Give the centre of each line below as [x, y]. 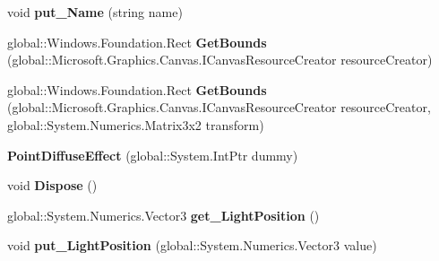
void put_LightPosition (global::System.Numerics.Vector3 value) [192, 245]
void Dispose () [52, 185]
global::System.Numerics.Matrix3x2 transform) [136, 124]
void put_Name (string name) [95, 12]
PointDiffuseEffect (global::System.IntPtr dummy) [153, 155]
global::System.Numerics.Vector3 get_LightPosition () [164, 215]
